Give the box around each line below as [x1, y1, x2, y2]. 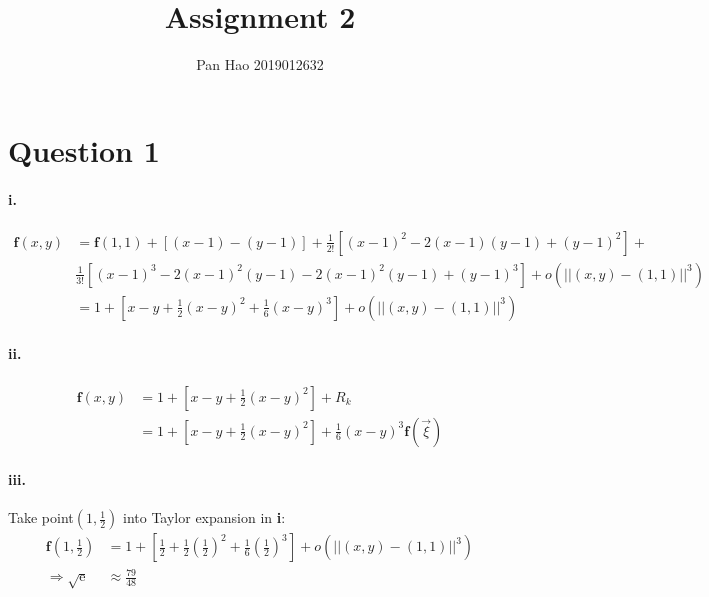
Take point [8, 507, 74, 528]
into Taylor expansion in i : [123, 507, 286, 528]
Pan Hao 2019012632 [196, 54, 324, 75]
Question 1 [8, 129, 160, 170]
